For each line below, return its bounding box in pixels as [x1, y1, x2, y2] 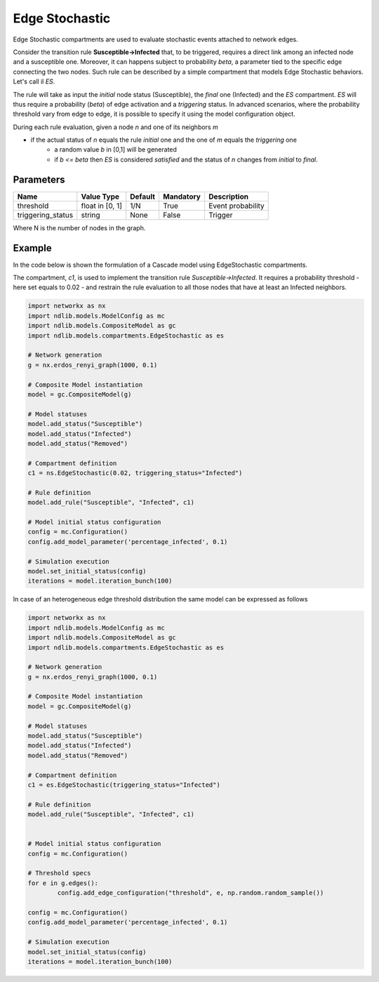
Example [13, 242, 52, 254]
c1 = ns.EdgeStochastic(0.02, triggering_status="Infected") [27, 469, 243, 477]
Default [130, 192, 156, 201]
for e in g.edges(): [27, 879, 98, 887]
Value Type [81, 192, 119, 201]
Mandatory [162, 192, 201, 201]
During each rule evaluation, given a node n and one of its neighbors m [13, 123, 218, 131]
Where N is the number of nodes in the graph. [13, 223, 146, 232]
